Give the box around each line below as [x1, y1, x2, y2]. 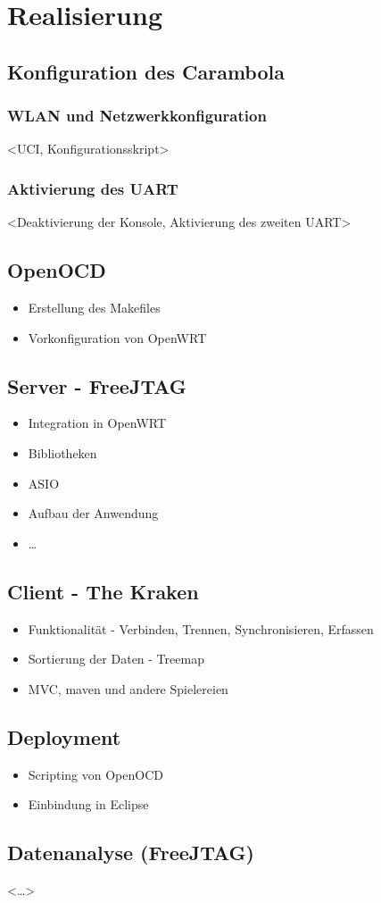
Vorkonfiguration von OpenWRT [28, 328, 207, 347]
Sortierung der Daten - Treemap [28, 649, 204, 668]
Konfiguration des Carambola [7, 57, 285, 85]
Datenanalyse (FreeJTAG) [7, 839, 254, 866]
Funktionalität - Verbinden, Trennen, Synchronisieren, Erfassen [28, 619, 374, 638]
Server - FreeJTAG [7, 372, 186, 399]
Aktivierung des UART [7, 177, 178, 199]
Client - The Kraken [7, 577, 199, 605]
